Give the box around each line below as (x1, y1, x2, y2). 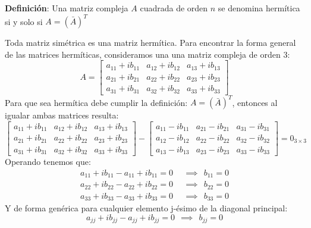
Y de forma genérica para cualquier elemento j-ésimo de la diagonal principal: (5, 202, 288, 214)
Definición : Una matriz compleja (5, 2, 128, 14)
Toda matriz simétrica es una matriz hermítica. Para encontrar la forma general (5, 36, 296, 49)
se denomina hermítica (218, 2, 300, 14)
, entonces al (232, 96, 278, 108)
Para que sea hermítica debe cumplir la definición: (5, 96, 188, 108)
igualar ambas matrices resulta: (5, 109, 119, 121)
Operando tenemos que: (5, 155, 91, 168)
